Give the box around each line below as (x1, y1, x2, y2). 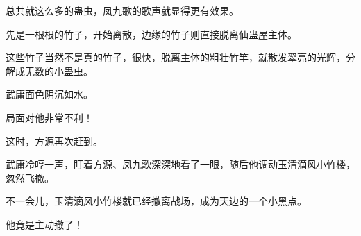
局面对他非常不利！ (6, 110, 93, 124)
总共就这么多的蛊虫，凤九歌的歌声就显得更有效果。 (6, 3, 239, 17)
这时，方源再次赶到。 (6, 133, 103, 148)
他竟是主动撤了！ (6, 217, 83, 231)
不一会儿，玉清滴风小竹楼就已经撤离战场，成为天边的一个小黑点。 (6, 194, 307, 208)
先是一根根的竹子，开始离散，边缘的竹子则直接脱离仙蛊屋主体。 (6, 26, 297, 41)
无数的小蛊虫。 (24, 63, 93, 78)
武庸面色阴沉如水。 (6, 87, 93, 101)
